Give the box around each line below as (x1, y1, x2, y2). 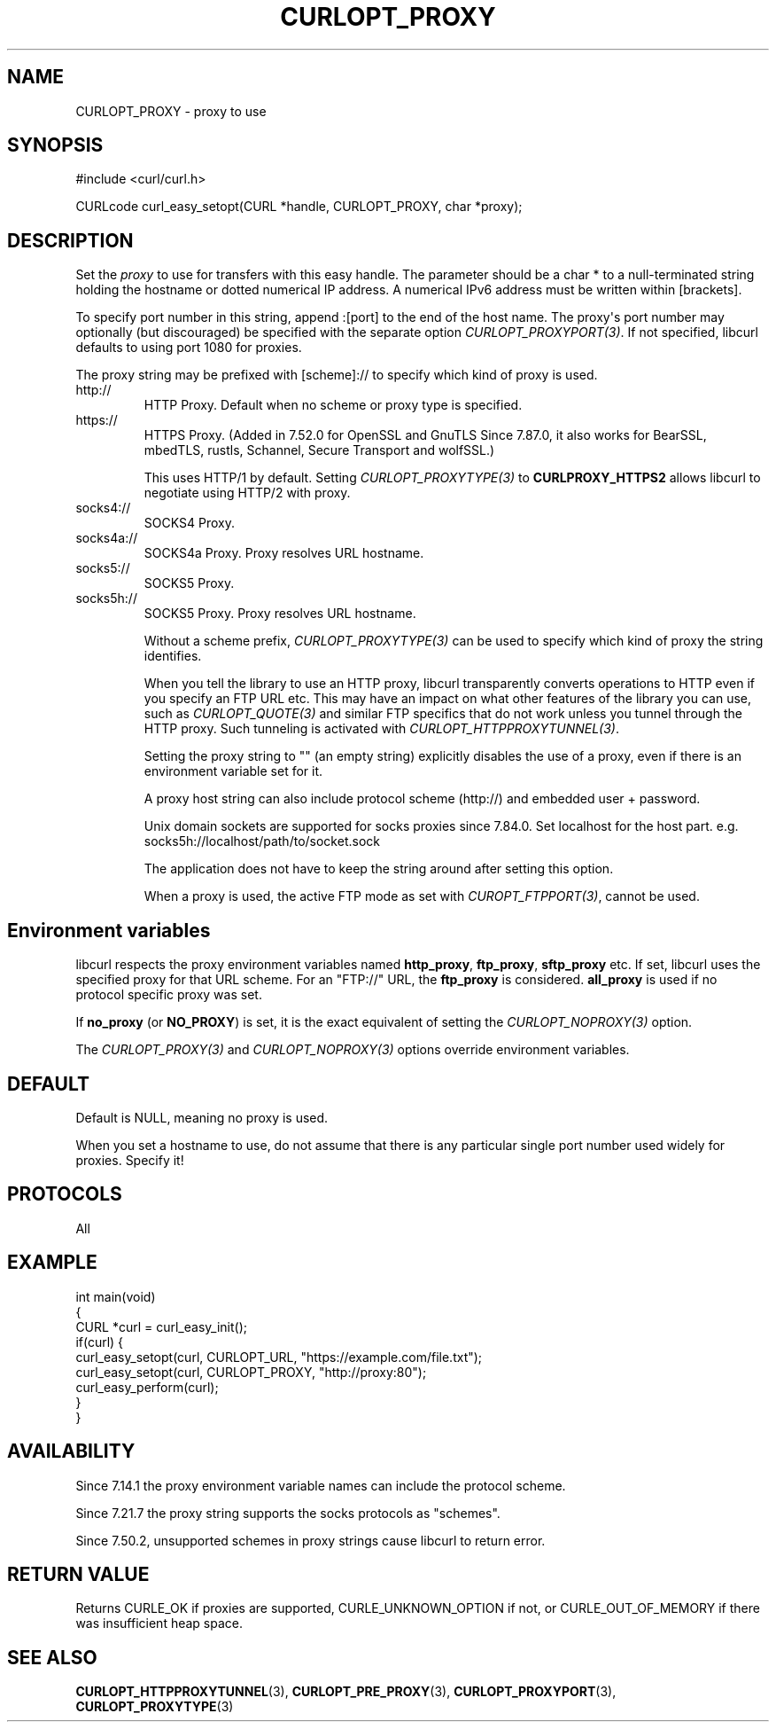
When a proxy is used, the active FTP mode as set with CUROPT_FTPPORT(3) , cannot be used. (144, 888, 700, 904)
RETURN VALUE (7, 1562, 150, 1585)
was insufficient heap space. (75, 1616, 244, 1631)
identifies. (144, 648, 202, 664)
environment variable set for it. (144, 763, 323, 779)
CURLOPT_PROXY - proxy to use (75, 103, 267, 119)
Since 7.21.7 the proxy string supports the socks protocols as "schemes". (75, 1505, 501, 1521)
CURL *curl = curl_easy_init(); (75, 1318, 247, 1334)
